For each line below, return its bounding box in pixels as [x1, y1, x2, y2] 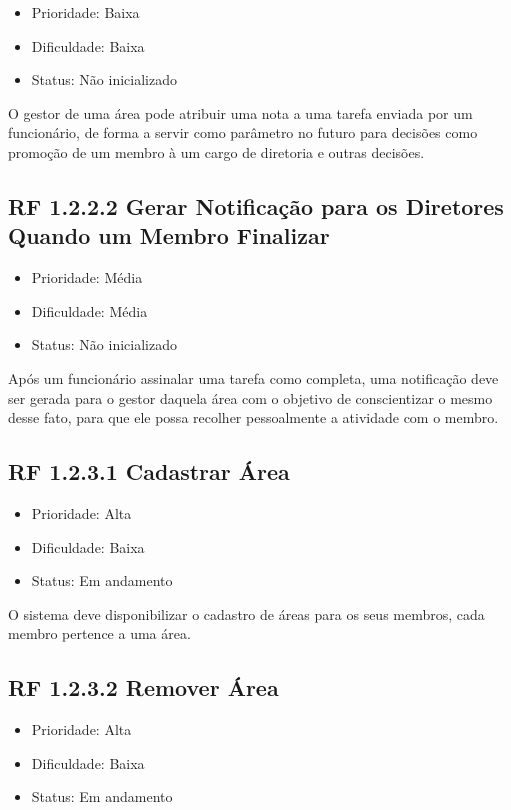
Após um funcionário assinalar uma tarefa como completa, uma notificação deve [8, 367, 499, 388]
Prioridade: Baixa [31, 2, 140, 22]
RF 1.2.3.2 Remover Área [8, 672, 279, 703]
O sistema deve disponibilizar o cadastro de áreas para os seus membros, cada [8, 603, 485, 624]
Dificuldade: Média [31, 300, 148, 321]
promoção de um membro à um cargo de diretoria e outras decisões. [8, 141, 425, 162]
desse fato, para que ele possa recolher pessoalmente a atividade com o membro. [8, 407, 499, 428]
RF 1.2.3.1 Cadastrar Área [8, 456, 290, 487]
